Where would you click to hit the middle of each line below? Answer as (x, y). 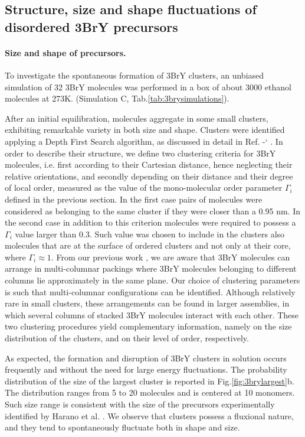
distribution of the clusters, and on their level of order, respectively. (127, 338)
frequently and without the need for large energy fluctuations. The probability (146, 369)
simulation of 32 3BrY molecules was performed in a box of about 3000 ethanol (148, 87)
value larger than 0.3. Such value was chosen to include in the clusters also (150, 234)
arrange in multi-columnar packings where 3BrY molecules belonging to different (151, 268)
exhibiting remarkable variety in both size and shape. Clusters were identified (145, 130)
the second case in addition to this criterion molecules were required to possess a (150, 222)
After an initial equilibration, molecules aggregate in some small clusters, (137, 118)
